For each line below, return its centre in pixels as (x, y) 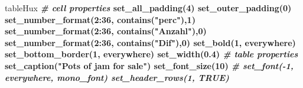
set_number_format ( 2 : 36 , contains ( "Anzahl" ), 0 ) (106, 31)
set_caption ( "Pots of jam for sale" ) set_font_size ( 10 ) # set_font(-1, (149, 65)
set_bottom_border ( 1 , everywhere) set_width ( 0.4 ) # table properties (151, 54)
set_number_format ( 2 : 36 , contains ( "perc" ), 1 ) (100, 19)
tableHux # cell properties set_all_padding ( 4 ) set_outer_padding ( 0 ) (148, 8)
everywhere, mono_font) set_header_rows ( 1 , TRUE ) (117, 77)
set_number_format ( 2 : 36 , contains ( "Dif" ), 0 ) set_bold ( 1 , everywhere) (150, 42)
